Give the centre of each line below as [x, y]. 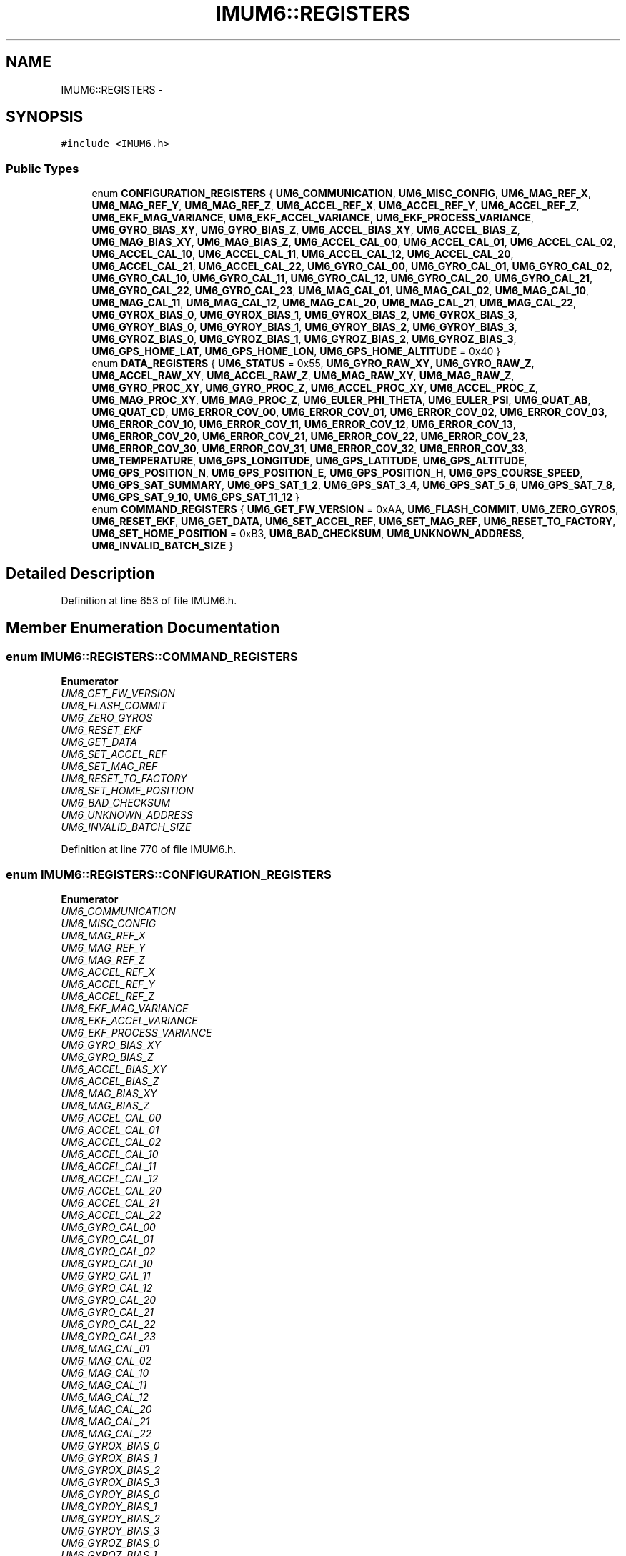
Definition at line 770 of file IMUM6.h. [149, 849]
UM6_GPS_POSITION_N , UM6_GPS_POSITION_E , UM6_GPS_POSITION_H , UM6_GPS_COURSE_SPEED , [337, 473]
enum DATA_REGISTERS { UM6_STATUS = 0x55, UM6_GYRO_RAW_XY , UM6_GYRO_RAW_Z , [313, 364]
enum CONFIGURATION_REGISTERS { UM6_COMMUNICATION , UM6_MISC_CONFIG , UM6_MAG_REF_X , [341, 194]
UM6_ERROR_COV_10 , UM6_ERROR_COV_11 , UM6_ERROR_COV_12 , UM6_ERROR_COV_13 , [304, 424]
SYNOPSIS [45, 117]
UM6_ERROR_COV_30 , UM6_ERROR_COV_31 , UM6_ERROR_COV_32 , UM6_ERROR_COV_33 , [309, 449]
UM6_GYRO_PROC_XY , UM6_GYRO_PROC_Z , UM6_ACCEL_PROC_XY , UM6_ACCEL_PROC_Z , [315, 388]
